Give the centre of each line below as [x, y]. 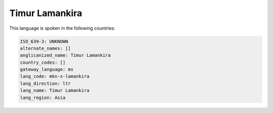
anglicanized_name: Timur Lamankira [65, 55]
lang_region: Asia [43, 97]
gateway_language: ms [47, 70]
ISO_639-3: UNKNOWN [44, 41]
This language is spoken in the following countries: [62, 28]
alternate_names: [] [45, 48]
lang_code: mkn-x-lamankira [55, 76]
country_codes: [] [43, 62]
